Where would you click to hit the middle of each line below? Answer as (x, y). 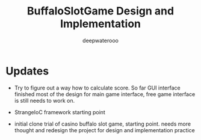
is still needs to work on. (45, 100)
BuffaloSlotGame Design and (100, 11)
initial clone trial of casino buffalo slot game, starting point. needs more (102, 124)
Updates (27, 71)
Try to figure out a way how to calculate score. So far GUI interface (97, 88)
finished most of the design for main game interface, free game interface (105, 94)
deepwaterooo (100, 40)
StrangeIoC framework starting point (60, 112)
